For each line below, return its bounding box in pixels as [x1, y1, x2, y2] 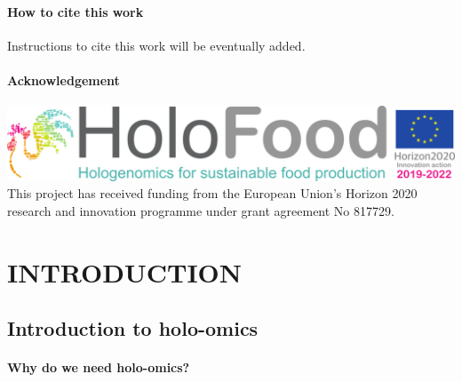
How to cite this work [7, 2, 144, 20]
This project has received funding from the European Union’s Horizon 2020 [7, 184, 418, 203]
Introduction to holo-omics [7, 314, 259, 342]
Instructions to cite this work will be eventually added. [7, 36, 306, 54]
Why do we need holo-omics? [7, 358, 190, 377]
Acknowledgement [7, 70, 120, 89]
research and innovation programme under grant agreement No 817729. [7, 202, 394, 220]
